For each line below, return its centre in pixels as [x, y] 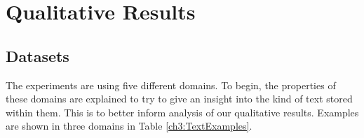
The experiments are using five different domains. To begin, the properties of [171, 85]
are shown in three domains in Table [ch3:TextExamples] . [129, 126]
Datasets [38, 55]
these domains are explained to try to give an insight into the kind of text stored [179, 99]
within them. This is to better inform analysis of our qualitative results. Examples [182, 112]
